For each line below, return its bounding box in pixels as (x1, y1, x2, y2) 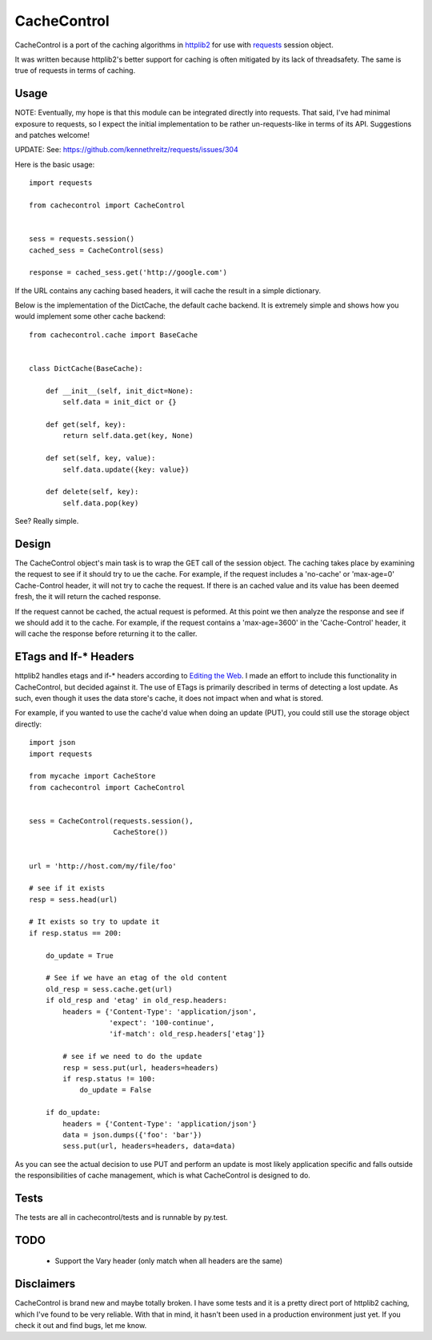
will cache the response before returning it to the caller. (14, 629, 198, 638)
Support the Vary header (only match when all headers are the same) (54, 1256, 283, 1266)
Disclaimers (14, 1278, 76, 1291)
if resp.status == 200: (29, 928, 122, 937)
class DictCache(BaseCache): (29, 364, 143, 373)
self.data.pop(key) (62, 498, 139, 508)
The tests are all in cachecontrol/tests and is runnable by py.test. (14, 1212, 228, 1221)
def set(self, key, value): (45, 453, 156, 463)
